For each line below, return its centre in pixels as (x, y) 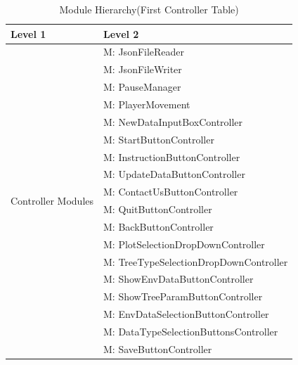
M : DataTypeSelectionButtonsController (191, 331)
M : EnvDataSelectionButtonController (186, 314)
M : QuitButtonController (158, 209)
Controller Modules (52, 200)
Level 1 (28, 33)
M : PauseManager (142, 87)
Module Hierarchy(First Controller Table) (149, 9)
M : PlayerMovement (147, 104)
